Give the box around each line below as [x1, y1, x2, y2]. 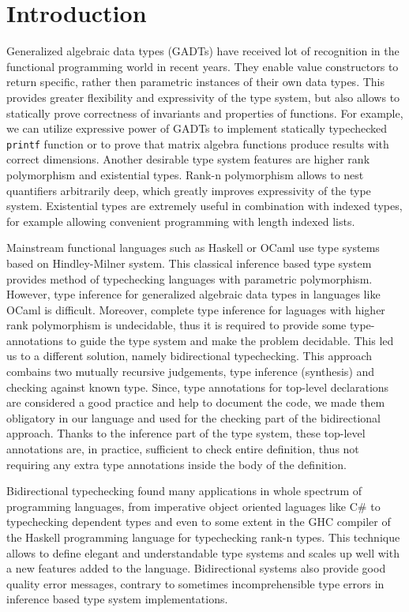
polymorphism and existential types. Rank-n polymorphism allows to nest [6, 166, 364, 182]
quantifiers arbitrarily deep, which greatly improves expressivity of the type [6, 182, 371, 198]
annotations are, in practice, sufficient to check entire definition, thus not [6, 441, 359, 457]
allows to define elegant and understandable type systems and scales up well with [6, 544, 400, 561]
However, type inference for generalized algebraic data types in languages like [6, 286, 381, 302]
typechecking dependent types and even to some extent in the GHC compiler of [6, 513, 391, 530]
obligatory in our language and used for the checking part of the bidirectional [6, 409, 381, 426]
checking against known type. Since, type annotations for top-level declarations [6, 378, 389, 395]
